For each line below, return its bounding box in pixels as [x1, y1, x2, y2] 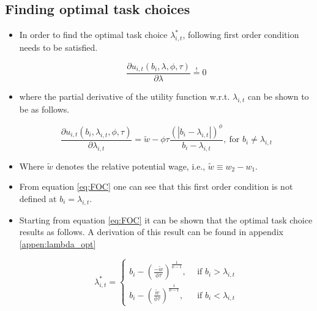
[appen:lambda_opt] [19, 237, 96, 250]
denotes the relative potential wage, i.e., [56, 159, 206, 172]
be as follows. [19, 102, 70, 115]
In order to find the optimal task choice [19, 28, 168, 41]
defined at [19, 192, 57, 204]
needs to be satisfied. [19, 41, 98, 53]
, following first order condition [182, 28, 299, 41]
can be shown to [247, 90, 309, 103]
